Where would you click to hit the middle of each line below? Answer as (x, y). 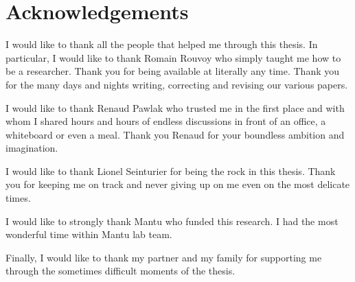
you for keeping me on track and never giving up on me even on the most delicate (178, 184)
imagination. (32, 148)
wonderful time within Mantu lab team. (89, 234)
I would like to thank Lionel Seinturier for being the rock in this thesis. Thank (171, 171)
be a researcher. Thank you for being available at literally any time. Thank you (173, 71)
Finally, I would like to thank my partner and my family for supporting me (164, 257)
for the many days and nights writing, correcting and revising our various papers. (177, 84)
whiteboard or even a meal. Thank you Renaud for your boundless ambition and (175, 134)
